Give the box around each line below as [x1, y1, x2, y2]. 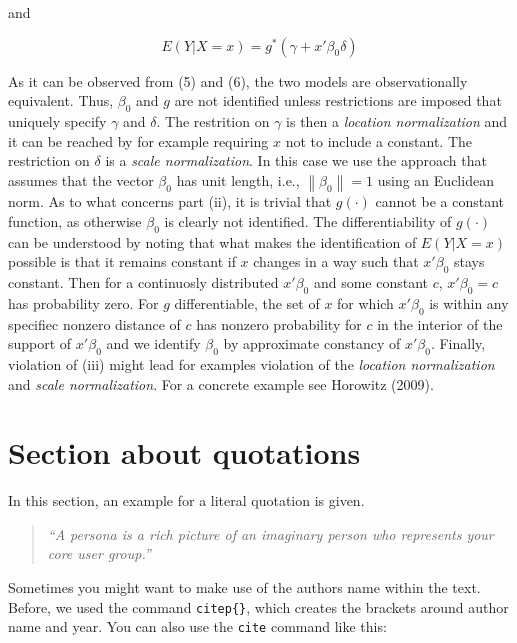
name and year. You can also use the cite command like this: [8, 616, 387, 637]
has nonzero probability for [196, 313, 362, 334]
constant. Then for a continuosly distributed [8, 271, 279, 292]
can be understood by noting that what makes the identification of [8, 231, 417, 252]
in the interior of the [377, 313, 503, 334]
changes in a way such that [253, 251, 419, 272]
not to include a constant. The [285, 130, 473, 151]
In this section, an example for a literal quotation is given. [8, 490, 365, 511]
